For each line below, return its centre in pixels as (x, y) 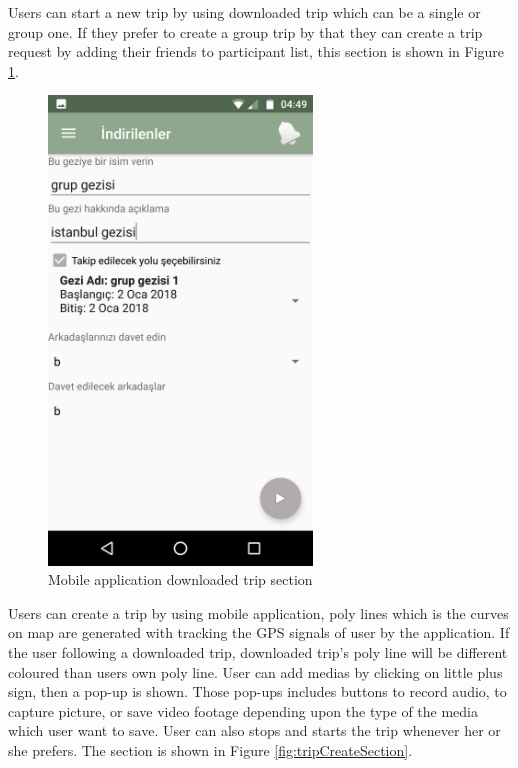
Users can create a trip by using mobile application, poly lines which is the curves (258, 612)
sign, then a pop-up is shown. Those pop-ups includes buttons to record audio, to (257, 691)
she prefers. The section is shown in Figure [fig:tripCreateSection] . (210, 750)
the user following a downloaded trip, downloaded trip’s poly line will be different (258, 652)
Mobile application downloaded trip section (180, 579)
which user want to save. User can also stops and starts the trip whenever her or (254, 730)
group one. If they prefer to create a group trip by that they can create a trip (245, 31)
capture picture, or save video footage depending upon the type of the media (243, 710)
